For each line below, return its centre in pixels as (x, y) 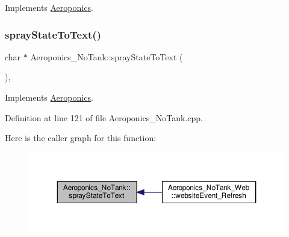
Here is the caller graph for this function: (81, 138)
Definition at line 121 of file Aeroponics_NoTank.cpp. (104, 117)
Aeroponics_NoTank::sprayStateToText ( (107, 56)
